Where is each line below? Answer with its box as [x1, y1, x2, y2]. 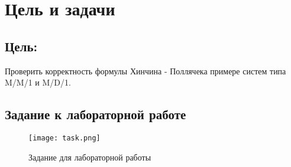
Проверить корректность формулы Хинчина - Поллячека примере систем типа [5, 64, 286, 77]
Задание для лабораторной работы [28, 150, 151, 163]
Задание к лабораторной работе [5, 105, 186, 123]
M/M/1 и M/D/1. [5, 76, 71, 89]
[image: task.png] [28, 133, 101, 142]
